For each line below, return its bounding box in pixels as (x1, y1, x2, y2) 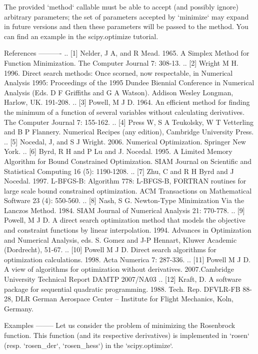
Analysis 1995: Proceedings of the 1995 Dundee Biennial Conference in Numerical (4, 77, 254, 88)
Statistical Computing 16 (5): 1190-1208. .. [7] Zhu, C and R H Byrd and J (4, 165, 234, 176)
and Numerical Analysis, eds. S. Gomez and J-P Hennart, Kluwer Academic (4, 234, 237, 245)
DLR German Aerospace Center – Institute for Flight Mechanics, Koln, (15, 293, 233, 304)
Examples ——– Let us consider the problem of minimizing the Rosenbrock (4, 320, 235, 330)
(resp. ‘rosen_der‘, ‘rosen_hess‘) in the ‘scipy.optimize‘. (4, 339, 173, 350)
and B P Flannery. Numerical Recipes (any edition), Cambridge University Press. (4, 126, 254, 137)
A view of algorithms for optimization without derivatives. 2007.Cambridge (4, 264, 234, 274)
